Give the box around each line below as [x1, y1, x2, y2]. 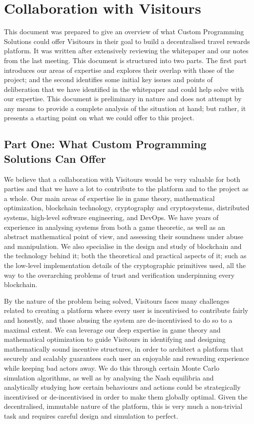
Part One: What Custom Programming [4, 136, 207, 152]
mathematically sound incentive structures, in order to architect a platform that [4, 343, 244, 354]
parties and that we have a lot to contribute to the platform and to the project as [4, 183, 249, 194]
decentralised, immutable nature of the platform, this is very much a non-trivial [4, 401, 243, 411]
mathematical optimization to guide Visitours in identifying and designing [4, 334, 226, 344]
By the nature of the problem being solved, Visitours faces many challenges [4, 295, 230, 306]
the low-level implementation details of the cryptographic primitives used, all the [4, 260, 246, 270]
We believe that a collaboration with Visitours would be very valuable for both [4, 174, 240, 184]
